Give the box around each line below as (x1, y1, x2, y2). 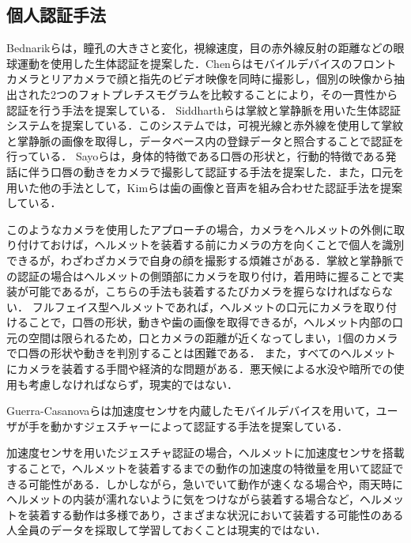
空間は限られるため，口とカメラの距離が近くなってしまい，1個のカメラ (28, 329, 398, 345)
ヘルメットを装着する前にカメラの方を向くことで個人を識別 (94, 236, 405, 253)
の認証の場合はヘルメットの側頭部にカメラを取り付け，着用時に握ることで (6, 267, 393, 284)
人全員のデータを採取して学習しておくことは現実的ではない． (6, 522, 326, 538)
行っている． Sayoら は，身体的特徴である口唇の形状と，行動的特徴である (6, 148, 386, 164)
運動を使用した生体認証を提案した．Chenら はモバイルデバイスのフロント (17, 55, 397, 71)
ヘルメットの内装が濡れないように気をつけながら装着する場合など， (6, 491, 360, 507)
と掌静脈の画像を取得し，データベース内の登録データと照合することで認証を (6, 132, 404, 149)
